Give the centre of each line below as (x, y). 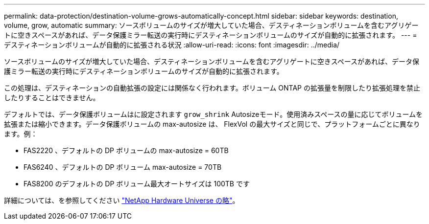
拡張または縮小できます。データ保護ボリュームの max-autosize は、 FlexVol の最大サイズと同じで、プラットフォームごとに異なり (212, 124)
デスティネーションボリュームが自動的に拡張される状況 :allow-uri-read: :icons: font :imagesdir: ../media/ (172, 45)
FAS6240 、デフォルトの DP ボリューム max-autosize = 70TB (123, 167)
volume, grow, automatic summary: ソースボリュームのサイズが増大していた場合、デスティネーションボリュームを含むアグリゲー (211, 25)
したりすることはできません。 (52, 98)
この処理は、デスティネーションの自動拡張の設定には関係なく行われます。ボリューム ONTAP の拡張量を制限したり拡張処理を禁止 (212, 88)
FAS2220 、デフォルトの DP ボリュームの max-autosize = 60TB (126, 150)
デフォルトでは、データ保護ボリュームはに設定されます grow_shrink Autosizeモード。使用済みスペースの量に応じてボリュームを (214, 114)
